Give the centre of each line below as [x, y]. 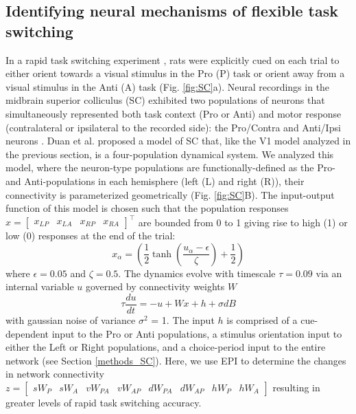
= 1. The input [183, 320]
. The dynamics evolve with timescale [197, 273]
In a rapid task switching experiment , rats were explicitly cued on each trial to [173, 59]
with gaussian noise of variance [71, 320]
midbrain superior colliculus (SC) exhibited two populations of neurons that [165, 100]
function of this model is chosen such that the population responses [147, 208]
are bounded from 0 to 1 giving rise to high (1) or [243, 222]
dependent [27, 333]
